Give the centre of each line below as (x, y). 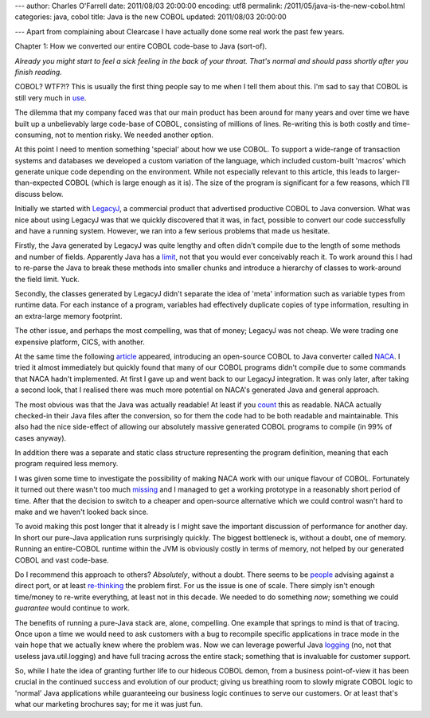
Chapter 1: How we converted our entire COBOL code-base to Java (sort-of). (141, 46)
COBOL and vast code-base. (62, 560)
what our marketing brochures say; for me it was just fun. (109, 704)
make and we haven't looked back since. (82, 512)
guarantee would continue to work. (72, 608)
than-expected (39, 182)
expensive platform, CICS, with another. (80, 342)
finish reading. (39, 72)
